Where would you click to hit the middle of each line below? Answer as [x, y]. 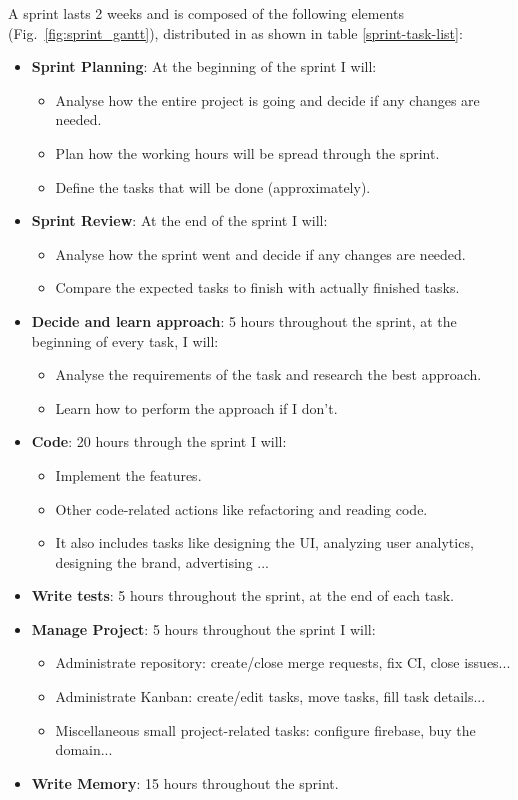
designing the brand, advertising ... [162, 561]
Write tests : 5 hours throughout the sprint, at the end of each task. [242, 595]
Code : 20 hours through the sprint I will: [159, 441]
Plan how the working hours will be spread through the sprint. [247, 152]
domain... [84, 749]
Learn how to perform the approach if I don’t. [196, 407]
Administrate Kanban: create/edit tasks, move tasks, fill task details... [270, 696]
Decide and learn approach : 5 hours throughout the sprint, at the [244, 320]
